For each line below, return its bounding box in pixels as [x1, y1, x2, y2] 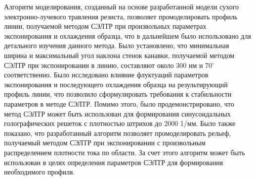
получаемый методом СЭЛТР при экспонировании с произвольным [4, 137, 206, 148]
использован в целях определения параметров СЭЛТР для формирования [4, 157, 223, 167]
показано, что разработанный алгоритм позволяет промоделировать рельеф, [4, 127, 231, 138]
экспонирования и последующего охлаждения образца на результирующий [4, 79, 228, 89]
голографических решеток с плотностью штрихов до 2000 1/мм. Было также [4, 118, 236, 128]
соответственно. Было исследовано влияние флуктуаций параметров [4, 69, 209, 80]
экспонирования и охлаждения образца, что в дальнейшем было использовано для [4, 30, 251, 41]
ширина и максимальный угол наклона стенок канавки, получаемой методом [4, 50, 235, 60]
